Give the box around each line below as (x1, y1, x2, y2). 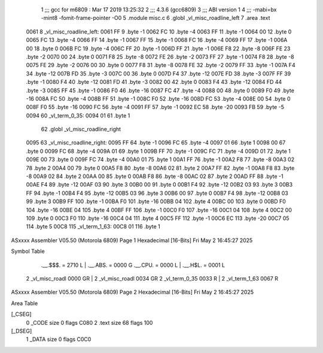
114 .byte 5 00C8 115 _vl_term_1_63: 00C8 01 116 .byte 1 (26, 223, 161, 230)
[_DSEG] (11, 327, 32, 334)
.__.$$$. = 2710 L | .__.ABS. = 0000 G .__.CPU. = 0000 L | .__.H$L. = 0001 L (41, 261, 226, 268)
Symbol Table (11, 248, 45, 255)
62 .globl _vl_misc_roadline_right (41, 126, 121, 133)
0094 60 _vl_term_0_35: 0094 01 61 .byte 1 (26, 111, 130, 119)
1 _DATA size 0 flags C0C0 (26, 336, 92, 343)
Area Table (11, 300, 38, 307)
